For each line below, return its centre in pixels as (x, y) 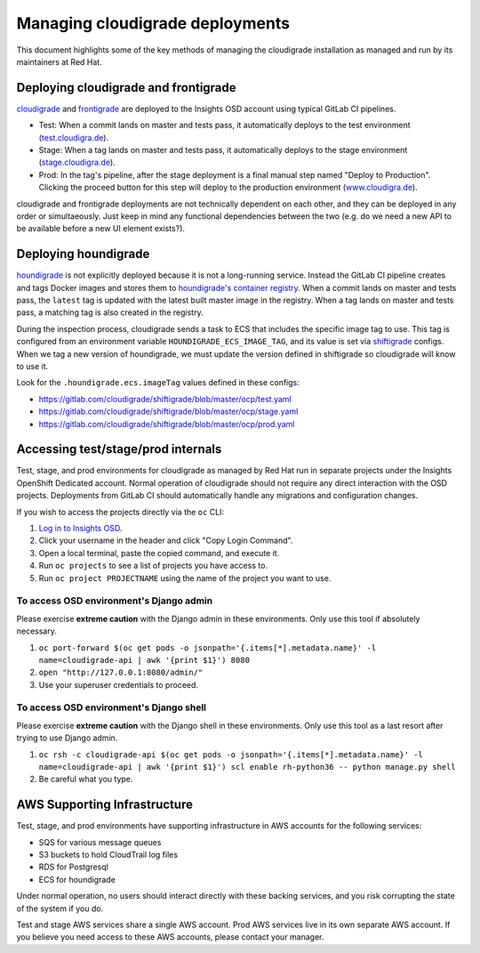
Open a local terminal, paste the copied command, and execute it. (159, 553)
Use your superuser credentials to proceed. (119, 684)
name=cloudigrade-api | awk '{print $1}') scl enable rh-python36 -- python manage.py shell (248, 767)
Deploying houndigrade (83, 254)
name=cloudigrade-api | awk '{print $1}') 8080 (144, 660)
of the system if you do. (60, 909)
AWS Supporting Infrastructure (104, 805)
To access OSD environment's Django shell (112, 707)
